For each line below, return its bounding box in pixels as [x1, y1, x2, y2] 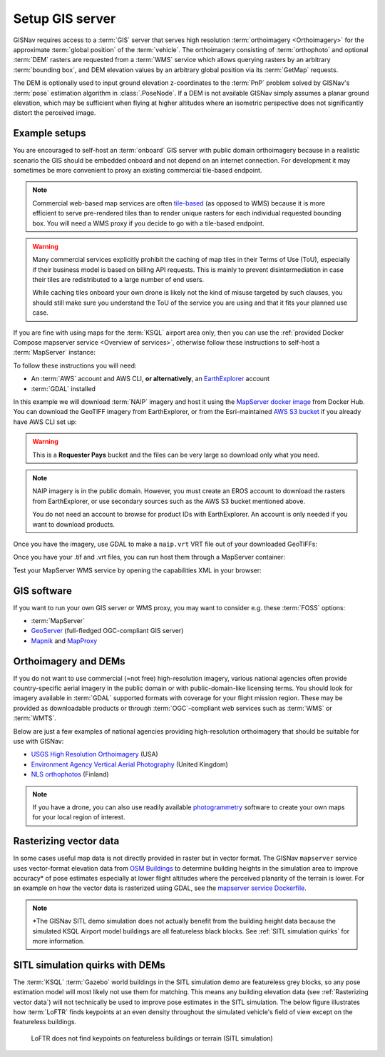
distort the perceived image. [13, 108, 96, 117]
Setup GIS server [13, 11, 116, 26]
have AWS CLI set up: [13, 418, 78, 426]
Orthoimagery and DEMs [13, 655, 125, 667]
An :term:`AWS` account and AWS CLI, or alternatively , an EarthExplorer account [31, 375, 270, 383]
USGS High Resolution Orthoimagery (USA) [31, 750, 158, 759]
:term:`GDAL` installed [31, 384, 96, 393]
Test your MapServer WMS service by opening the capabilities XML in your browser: [13, 566, 262, 575]
